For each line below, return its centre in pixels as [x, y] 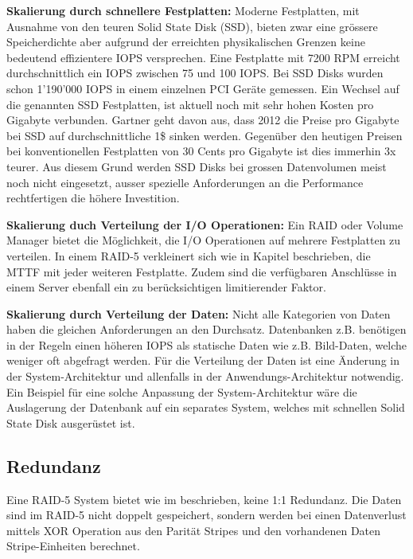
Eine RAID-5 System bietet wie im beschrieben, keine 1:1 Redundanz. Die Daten [204, 499]
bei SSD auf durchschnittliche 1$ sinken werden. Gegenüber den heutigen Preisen [205, 135]
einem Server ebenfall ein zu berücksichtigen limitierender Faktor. [166, 287]
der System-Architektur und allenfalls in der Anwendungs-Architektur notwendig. [205, 376]
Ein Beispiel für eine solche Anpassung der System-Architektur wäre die [182, 391]
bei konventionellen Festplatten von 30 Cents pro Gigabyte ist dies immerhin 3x [201, 151]
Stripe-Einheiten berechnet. [73, 546]
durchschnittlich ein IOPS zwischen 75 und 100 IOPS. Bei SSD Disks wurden [195, 73]
